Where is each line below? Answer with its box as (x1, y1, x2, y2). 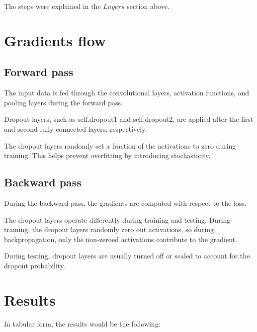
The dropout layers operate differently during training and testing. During (4, 214, 231, 225)
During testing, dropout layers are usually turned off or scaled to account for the (4, 250, 250, 261)
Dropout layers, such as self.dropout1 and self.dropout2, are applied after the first (4, 114, 254, 124)
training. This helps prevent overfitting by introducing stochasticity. (4, 150, 211, 161)
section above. (127, 1, 170, 11)
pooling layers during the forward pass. (4, 97, 123, 107)
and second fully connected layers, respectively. (4, 123, 147, 134)
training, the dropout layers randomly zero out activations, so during (4, 224, 214, 235)
